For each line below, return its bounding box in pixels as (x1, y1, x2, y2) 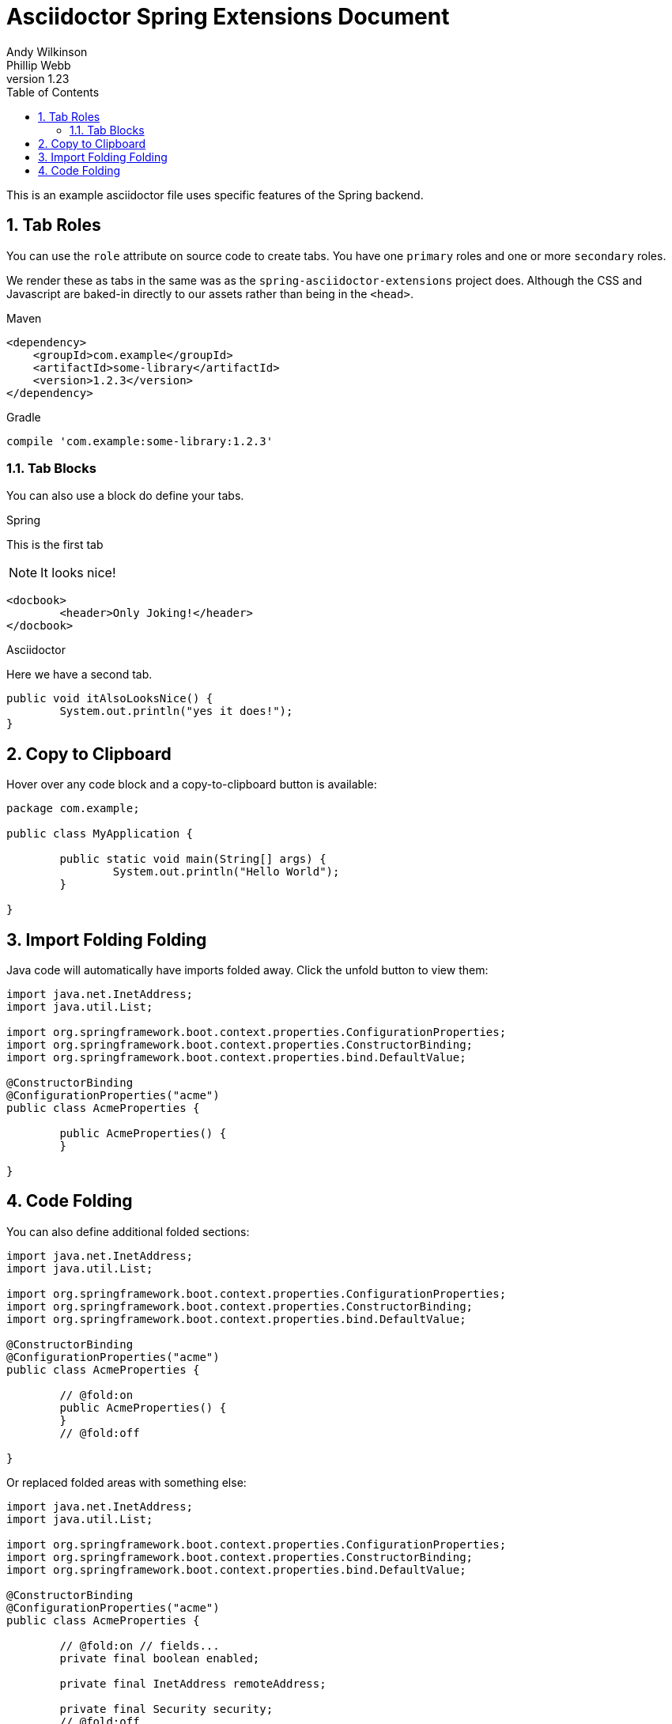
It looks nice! (40, 565, 116, 581)
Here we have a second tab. (6, 667, 153, 682)
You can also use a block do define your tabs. (6, 489, 244, 503)
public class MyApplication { (6, 827, 194, 841)
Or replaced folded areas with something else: (6, 1475, 247, 1489)
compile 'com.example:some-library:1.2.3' (6, 434, 274, 448)
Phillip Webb (6, 58, 71, 72)
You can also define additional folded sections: (6, 1224, 250, 1238)
